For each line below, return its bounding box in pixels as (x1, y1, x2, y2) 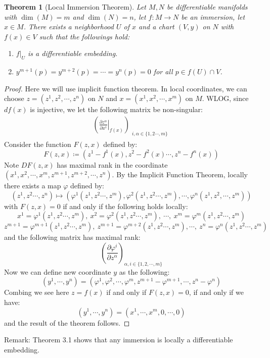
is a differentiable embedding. (28, 48, 118, 59)
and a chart (139, 21, 174, 32)
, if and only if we (189, 287, 244, 297)
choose (4, 93, 24, 104)
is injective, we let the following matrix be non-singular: (30, 104, 203, 115)
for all (153, 66, 173, 77)
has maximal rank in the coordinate (57, 159, 168, 170)
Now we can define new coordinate (4, 266, 111, 277)
